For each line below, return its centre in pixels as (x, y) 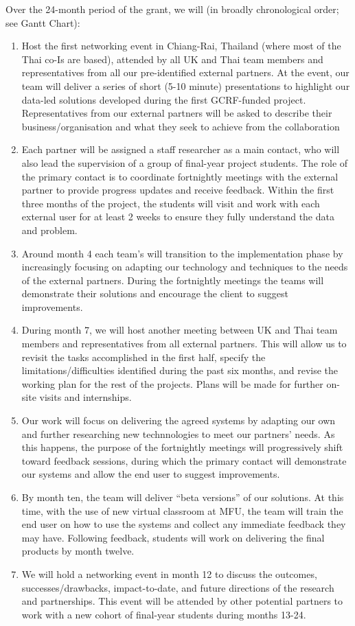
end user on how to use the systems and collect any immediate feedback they (184, 524)
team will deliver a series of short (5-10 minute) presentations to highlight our (186, 85)
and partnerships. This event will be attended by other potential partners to (182, 601)
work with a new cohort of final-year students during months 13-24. (164, 614)
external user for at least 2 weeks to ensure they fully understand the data (178, 217)
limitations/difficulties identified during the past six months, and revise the (180, 370)
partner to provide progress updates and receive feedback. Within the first (178, 190)
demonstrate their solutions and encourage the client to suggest (155, 293)
